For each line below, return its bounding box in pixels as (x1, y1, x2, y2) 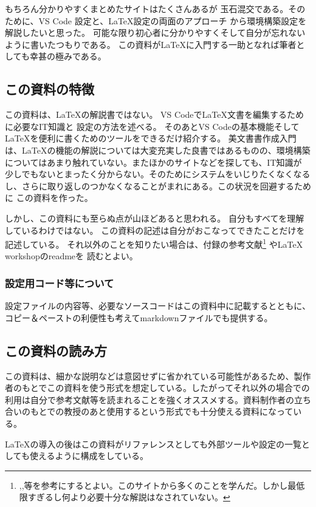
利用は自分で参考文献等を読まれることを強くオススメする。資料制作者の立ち (5, 393, 311, 406)
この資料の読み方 (5, 341, 107, 359)
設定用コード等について (5, 275, 114, 290)
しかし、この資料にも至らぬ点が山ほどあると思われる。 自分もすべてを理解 (5, 211, 304, 224)
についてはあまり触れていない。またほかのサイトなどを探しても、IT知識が (5, 155, 302, 168)
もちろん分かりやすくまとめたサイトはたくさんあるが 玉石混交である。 (5, 2, 289, 15)
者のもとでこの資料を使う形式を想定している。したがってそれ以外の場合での (5, 381, 310, 394)
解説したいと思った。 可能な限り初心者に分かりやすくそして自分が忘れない (5, 26, 306, 39)
